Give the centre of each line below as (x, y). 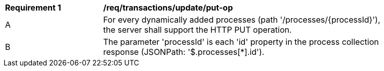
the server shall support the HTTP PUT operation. (198, 30)
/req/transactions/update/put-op (168, 8)
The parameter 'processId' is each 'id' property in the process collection (241, 42)
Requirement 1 (33, 8)
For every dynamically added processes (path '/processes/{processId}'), (242, 20)
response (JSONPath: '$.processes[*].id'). (184, 52)
